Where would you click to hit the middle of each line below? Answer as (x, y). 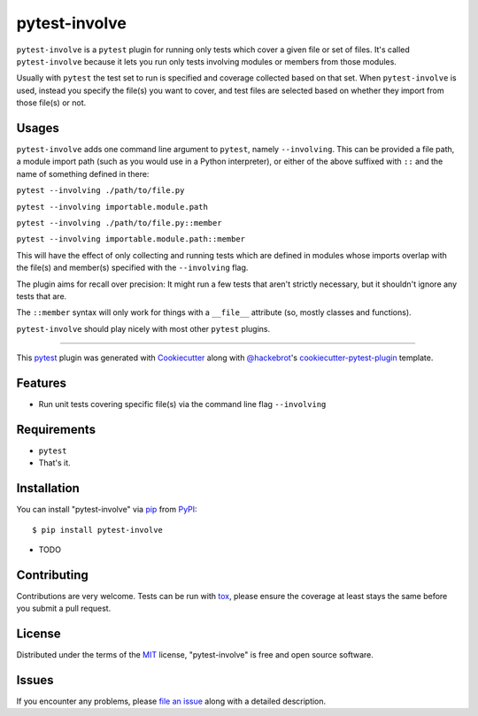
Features (41, 383)
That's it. (54, 463)
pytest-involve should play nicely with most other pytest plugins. (143, 328)
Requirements (56, 429)
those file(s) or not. (51, 103)
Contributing (52, 575)
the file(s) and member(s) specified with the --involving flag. (132, 268)
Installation (48, 488)
